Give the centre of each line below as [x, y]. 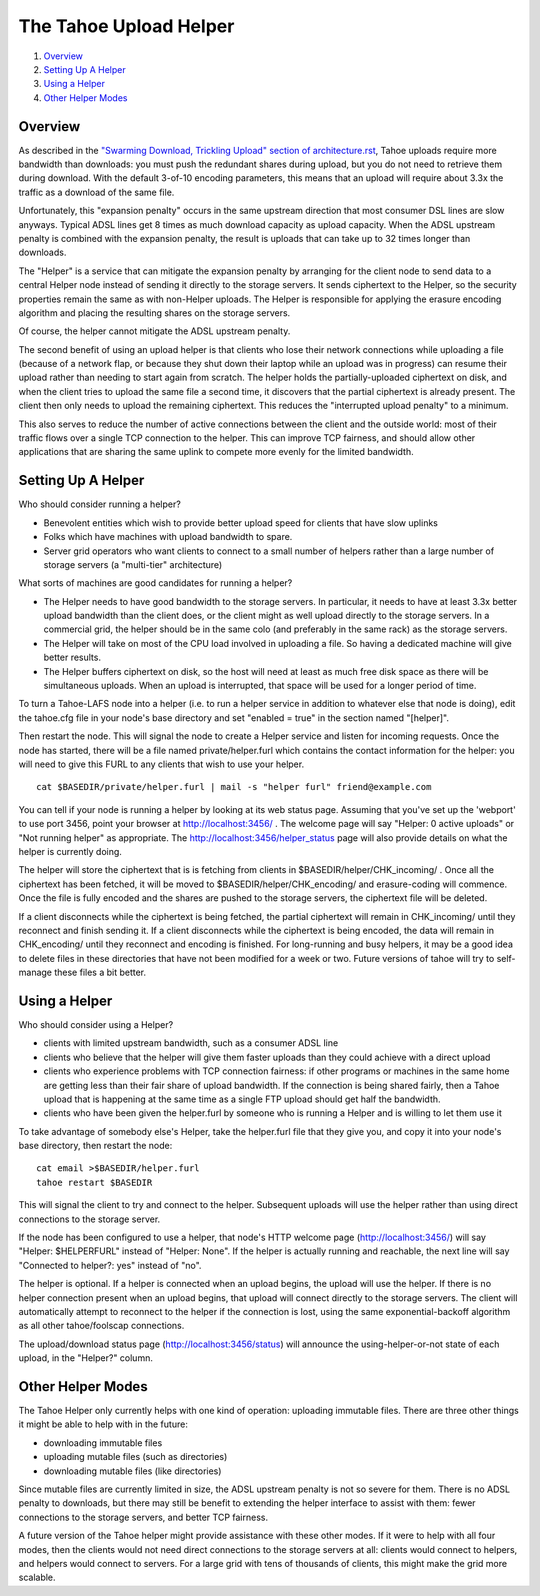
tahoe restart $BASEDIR [94, 1182]
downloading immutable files [103, 1442]
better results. [72, 657]
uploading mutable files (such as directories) [135, 1457]
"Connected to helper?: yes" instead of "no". [110, 1265]
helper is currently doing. [70, 851]
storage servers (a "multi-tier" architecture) [133, 564]
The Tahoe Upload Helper [126, 26]
